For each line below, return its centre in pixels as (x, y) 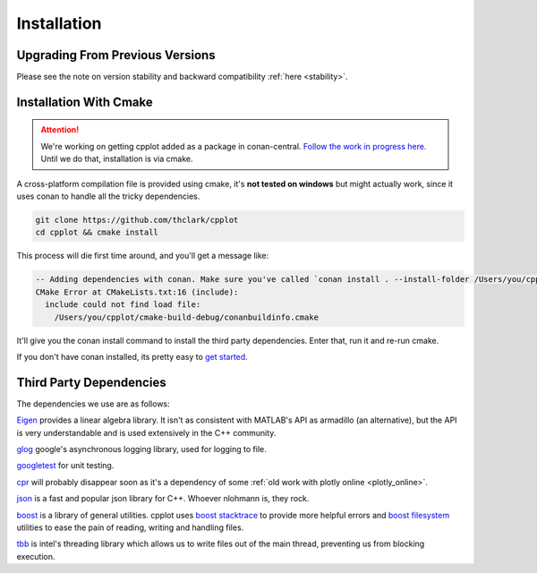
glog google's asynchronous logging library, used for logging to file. (142, 449)
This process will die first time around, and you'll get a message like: (143, 256)
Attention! (60, 130)
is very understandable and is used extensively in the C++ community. (146, 432)
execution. (36, 556)
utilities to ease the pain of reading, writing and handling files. (130, 527)
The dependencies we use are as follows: (93, 404)
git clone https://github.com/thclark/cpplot (137, 220)
